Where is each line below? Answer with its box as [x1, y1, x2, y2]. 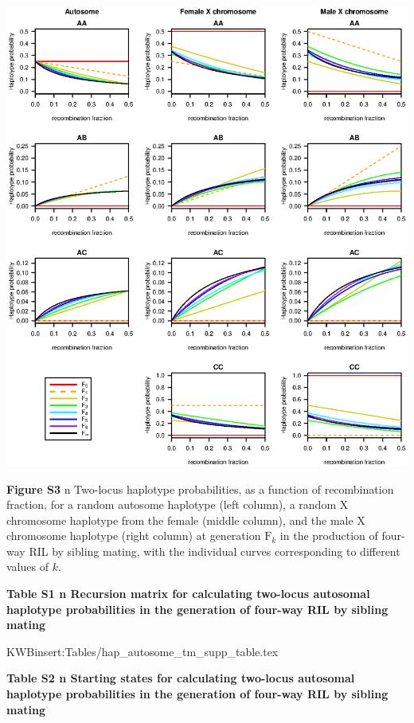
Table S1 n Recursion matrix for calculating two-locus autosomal [6, 585, 370, 602]
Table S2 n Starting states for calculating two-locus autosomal [6, 670, 355, 686]
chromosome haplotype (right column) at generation [6, 527, 261, 544]
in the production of [279, 527, 378, 544]
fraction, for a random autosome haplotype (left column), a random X [6, 496, 349, 513]
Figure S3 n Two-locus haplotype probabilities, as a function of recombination [6, 480, 394, 497]
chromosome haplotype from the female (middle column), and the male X [6, 511, 365, 528]
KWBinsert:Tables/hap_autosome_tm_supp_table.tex [6, 643, 279, 659]
